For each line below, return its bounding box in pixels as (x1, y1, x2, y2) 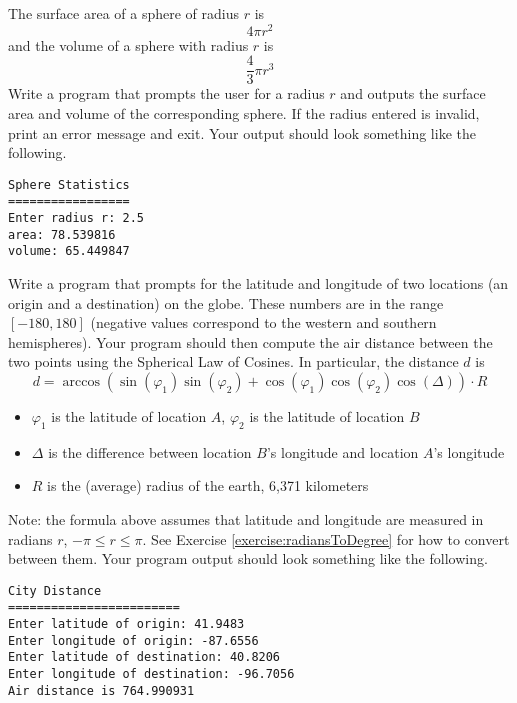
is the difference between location (48, 441, 252, 462)
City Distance (8, 583, 102, 598)
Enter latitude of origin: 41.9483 (8, 617, 245, 632)
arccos (62, 374, 100, 389)
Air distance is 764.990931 (8, 683, 195, 698)
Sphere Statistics (8, 177, 130, 192)
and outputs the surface (340, 83, 486, 104)
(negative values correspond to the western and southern (90, 312, 437, 333)
